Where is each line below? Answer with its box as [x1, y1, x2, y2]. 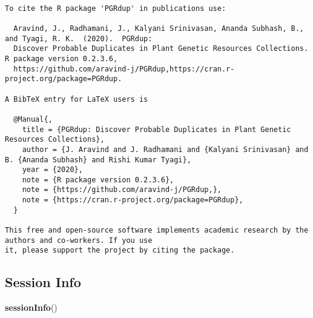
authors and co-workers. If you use [5, 236, 153, 245]
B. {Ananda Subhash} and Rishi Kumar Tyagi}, [5, 155, 191, 164]
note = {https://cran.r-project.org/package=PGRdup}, [22, 196, 243, 205]
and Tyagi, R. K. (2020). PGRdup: [5, 34, 153, 43]
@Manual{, [13, 114, 53, 124]
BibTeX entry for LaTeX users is [13, 94, 148, 104]
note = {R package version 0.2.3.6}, [22, 175, 174, 184]
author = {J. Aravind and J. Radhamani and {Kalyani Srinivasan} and [22, 145, 309, 154]
